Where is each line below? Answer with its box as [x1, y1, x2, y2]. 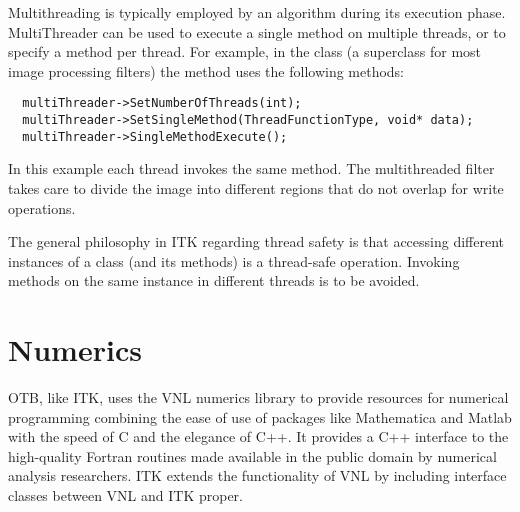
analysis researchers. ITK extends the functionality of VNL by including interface [8, 465, 507, 486]
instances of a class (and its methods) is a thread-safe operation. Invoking [8, 250, 460, 271]
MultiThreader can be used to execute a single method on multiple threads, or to [8, 21, 506, 42]
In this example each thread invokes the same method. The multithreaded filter [8, 158, 495, 179]
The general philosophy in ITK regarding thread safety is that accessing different [8, 231, 505, 252]
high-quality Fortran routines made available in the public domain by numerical [8, 445, 497, 466]
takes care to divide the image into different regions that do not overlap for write [8, 177, 504, 198]
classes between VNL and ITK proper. [8, 485, 243, 505]
